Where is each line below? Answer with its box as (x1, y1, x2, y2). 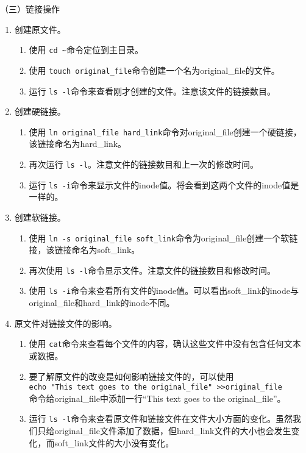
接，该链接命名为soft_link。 (29, 243, 140, 256)
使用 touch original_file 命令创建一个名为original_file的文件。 (29, 63, 280, 76)
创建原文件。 (14, 23, 66, 35)
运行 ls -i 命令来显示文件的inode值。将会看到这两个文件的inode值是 (29, 178, 299, 191)
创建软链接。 (14, 210, 66, 223)
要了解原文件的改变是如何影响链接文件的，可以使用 (29, 369, 234, 382)
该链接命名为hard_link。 (29, 137, 127, 150)
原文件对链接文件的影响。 (14, 316, 117, 329)
